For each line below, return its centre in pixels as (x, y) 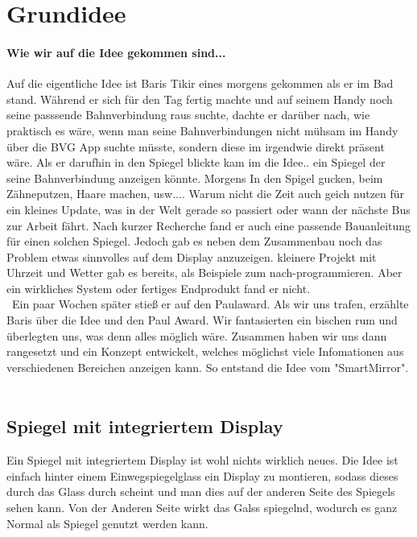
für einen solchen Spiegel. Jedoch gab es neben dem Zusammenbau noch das (194, 241)
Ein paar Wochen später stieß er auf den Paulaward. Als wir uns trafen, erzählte (210, 304)
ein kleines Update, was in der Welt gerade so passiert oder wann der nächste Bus (208, 209)
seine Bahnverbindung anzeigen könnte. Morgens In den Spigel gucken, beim (195, 178)
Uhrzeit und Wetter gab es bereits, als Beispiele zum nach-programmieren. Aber (204, 273)
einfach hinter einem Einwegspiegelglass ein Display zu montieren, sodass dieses (202, 475)
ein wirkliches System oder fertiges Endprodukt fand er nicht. (159, 288)
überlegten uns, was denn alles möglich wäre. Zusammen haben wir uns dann (197, 335)
